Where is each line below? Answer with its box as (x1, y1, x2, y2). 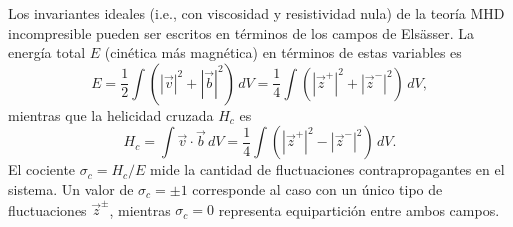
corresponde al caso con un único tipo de (192, 178, 443, 199)
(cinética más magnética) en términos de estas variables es (104, 42, 462, 63)
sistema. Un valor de (8, 178, 134, 199)
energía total (8, 42, 86, 63)
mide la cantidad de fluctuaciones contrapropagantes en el (150, 159, 505, 180)
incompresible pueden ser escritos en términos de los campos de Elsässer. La (8, 22, 475, 43)
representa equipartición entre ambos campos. (218, 199, 500, 220)
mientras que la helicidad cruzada (8, 104, 214, 125)
